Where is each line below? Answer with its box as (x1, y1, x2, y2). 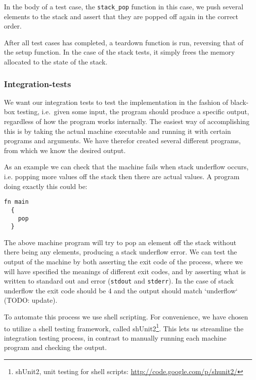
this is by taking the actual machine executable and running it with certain (4, 126, 231, 136)
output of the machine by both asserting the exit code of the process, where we (4, 256, 243, 266)
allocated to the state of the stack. (4, 57, 108, 67)
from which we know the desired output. (4, 145, 126, 155)
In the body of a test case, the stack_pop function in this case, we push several (4, 1, 244, 11)
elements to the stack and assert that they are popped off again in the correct (4, 11, 239, 21)
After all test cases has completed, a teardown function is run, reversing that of (4, 37, 244, 47)
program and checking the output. (4, 342, 107, 352)
